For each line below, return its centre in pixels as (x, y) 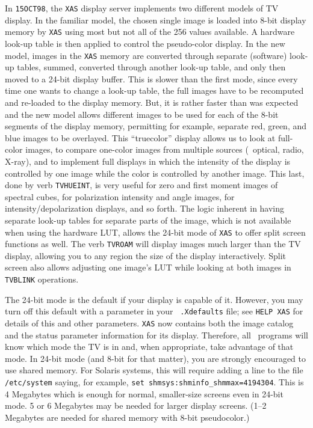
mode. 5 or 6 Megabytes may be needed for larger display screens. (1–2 (136, 405)
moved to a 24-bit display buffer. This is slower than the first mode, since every (151, 78)
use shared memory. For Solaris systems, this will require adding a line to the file (154, 370)
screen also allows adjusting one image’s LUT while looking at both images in (148, 267)
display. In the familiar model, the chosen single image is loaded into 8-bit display (156, 20)
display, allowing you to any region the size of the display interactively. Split (146, 255)
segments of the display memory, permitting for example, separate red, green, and (156, 126)
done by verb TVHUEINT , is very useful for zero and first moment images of (141, 185)
